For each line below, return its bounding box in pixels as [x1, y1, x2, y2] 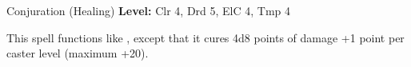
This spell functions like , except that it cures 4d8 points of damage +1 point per [6, 29, 405, 45]
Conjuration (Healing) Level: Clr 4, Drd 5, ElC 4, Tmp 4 [6, 2, 291, 18]
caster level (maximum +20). [6, 45, 149, 61]
